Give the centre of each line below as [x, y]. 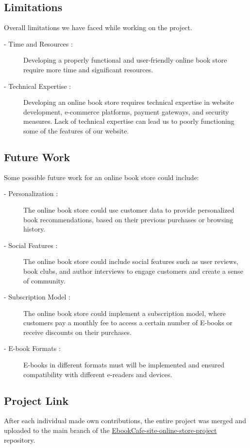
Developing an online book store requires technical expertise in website [129, 102]
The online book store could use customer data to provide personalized [129, 209]
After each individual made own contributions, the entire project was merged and [125, 421]
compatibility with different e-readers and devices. [98, 374]
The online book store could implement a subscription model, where [125, 313]
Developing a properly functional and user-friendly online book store [125, 60]
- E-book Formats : [32, 348]
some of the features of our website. [76, 130]
